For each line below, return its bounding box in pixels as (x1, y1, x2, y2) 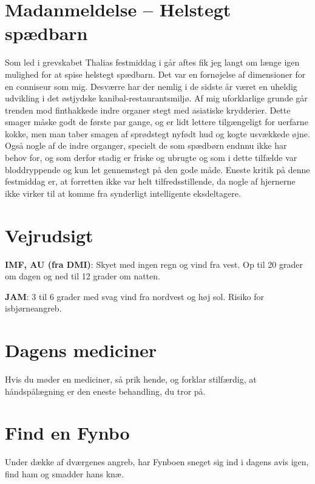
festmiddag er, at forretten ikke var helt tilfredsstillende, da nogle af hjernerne (5, 175, 296, 188)
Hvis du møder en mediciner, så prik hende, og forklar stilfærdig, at (5, 373, 257, 386)
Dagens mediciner (5, 338, 157, 363)
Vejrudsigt (5, 222, 93, 247)
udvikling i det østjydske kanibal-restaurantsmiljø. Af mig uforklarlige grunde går (5, 92, 308, 104)
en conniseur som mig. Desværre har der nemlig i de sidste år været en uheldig (5, 80, 297, 92)
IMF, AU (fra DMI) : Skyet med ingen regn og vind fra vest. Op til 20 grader (5, 257, 303, 270)
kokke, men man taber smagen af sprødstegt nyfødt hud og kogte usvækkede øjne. (5, 127, 310, 140)
